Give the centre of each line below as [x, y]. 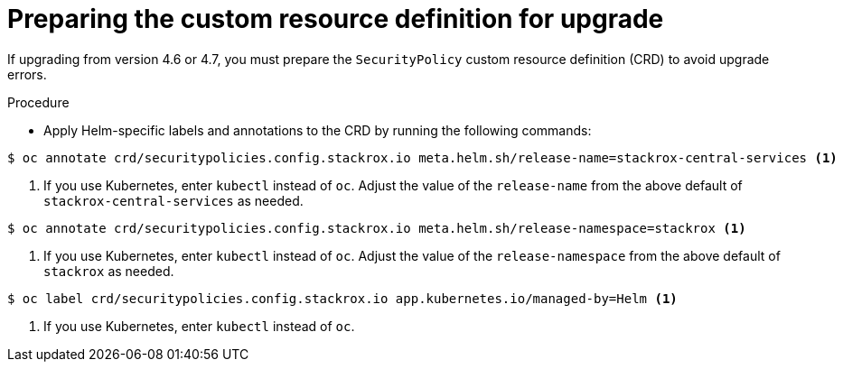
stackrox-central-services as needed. [173, 200]
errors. [27, 74]
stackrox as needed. [109, 271]
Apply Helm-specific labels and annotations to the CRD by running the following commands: [318, 130]
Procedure [38, 102]
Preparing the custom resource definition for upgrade [336, 19]
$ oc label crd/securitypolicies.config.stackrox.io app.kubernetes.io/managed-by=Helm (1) [342, 298]
